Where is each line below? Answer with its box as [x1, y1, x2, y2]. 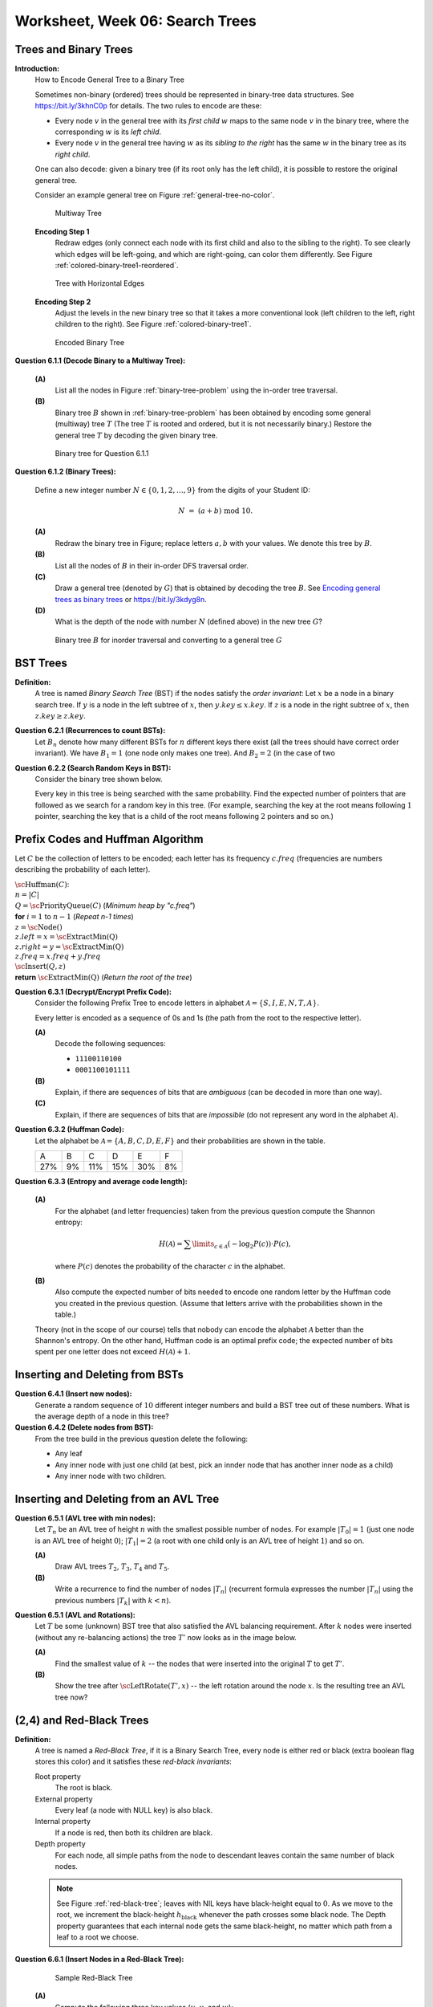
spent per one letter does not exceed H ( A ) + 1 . [34, 1347, 192, 1357]
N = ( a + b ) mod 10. [177, 506, 253, 515]
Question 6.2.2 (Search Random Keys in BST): [14, 763, 172, 772]
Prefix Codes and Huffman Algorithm [14, 832, 204, 846]
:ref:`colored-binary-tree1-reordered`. [55, 260, 179, 270]
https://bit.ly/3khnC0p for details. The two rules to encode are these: [34, 101, 262, 111]
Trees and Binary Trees [14, 43, 134, 56]
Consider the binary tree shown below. [34, 774, 164, 784]
